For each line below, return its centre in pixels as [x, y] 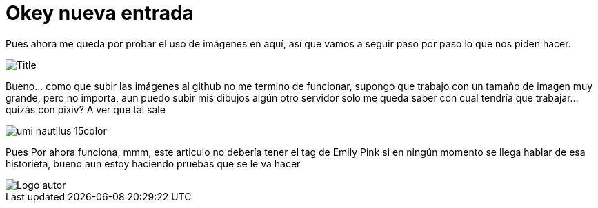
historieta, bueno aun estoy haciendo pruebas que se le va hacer [153, 163]
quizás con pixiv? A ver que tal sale [86, 109]
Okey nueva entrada [100, 13]
